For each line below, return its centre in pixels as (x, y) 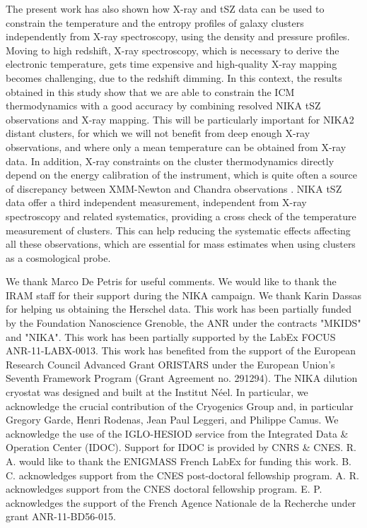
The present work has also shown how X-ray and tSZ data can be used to (165, 8)
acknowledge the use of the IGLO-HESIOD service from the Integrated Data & (177, 433)
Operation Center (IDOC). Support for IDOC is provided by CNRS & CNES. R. (181, 447)
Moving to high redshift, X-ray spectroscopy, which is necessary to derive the (173, 50)
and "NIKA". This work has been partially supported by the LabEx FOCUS (171, 336)
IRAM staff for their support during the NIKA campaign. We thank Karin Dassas (184, 295)
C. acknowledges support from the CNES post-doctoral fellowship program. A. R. (182, 475)
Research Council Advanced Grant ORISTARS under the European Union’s (170, 364)
